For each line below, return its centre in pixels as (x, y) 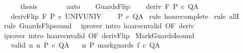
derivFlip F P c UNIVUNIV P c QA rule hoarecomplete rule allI (125, 16)
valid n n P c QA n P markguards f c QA (85, 45)
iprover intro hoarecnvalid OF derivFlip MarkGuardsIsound (99, 35)
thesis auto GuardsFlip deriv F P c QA (109, 6)
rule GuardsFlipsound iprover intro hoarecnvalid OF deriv (99, 26)
